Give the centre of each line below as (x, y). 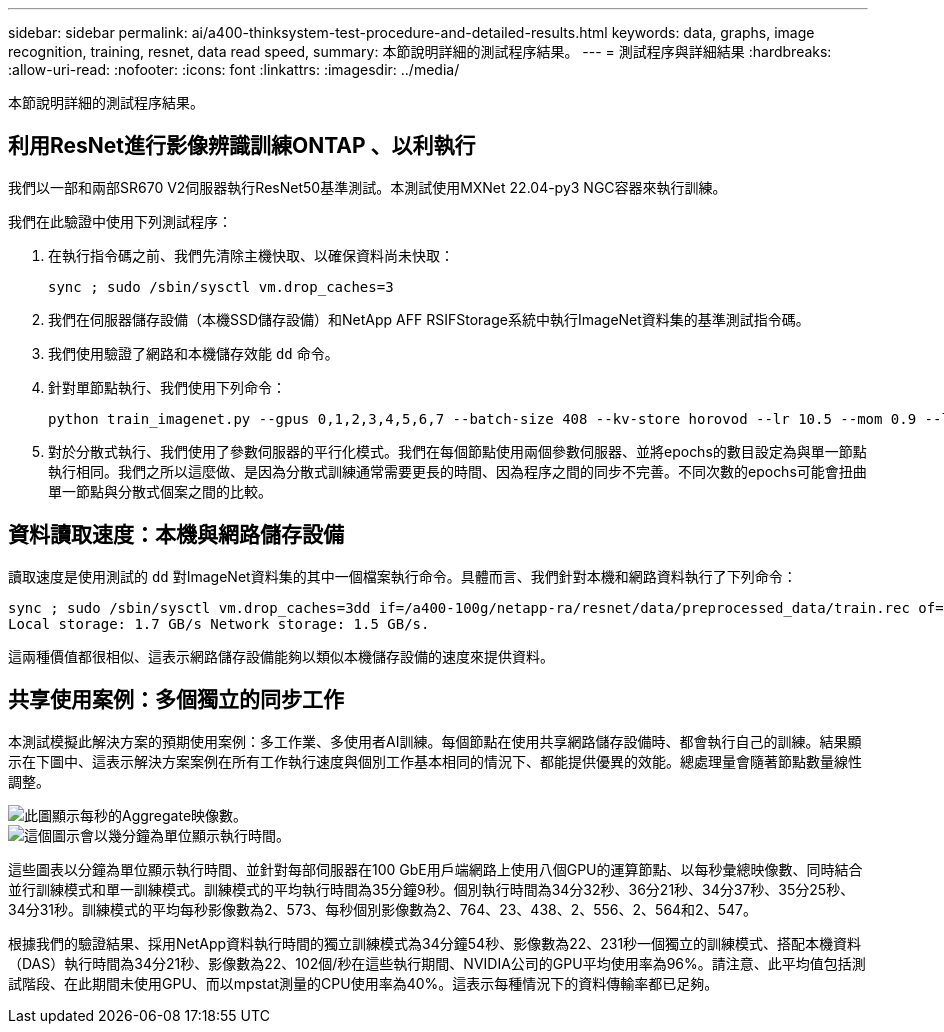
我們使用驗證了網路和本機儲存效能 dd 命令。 (193, 353)
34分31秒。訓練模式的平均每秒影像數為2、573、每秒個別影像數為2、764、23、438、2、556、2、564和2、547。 (382, 909)
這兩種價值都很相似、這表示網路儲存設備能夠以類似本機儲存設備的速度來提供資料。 (281, 656)
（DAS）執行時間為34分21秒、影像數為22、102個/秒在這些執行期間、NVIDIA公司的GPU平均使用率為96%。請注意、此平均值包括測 (437, 963)
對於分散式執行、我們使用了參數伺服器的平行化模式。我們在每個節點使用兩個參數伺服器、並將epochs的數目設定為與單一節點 (457, 451)
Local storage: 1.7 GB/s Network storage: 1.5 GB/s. (219, 623)
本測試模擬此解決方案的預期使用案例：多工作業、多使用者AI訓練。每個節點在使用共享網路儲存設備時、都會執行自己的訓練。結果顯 (435, 741)
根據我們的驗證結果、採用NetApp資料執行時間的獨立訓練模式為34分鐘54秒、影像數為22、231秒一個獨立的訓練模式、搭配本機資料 (435, 943)
